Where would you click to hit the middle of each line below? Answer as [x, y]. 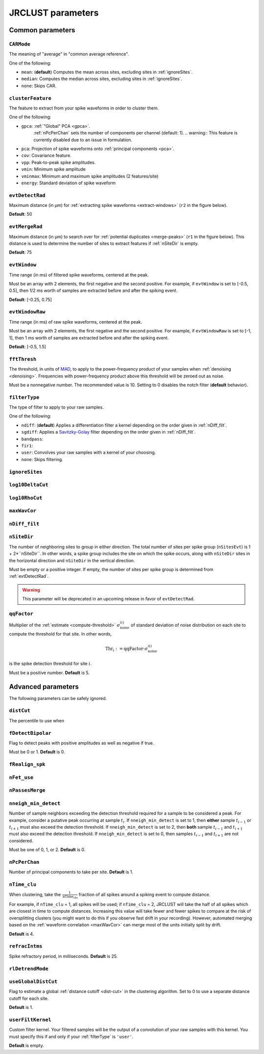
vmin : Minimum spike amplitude [54, 169]
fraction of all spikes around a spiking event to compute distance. [144, 895]
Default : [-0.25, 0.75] [31, 299]
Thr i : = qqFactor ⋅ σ [127, 649]
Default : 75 [20, 252]
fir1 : [27, 446]
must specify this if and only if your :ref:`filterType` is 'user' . [71, 1036]
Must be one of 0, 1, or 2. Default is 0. [47, 850]
